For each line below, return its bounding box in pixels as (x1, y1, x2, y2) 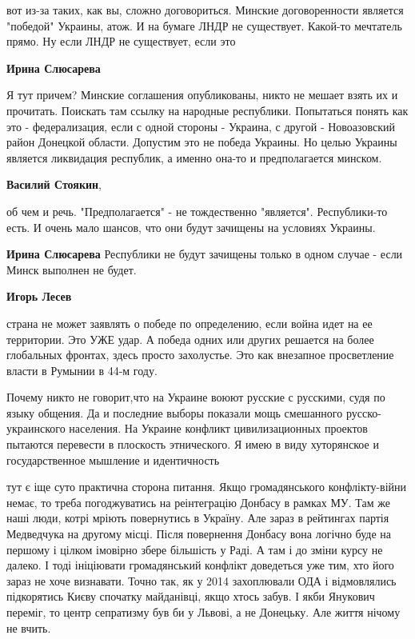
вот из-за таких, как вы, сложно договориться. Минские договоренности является (6, 2, 404, 18)
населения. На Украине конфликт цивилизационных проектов (69, 420, 368, 437)
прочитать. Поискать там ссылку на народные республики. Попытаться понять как (6, 102, 409, 118)
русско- (345, 404, 381, 421)
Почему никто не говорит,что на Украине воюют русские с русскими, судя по (6, 389, 385, 405)
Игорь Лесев (6, 288, 72, 305)
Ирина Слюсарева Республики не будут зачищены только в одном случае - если (6, 246, 403, 262)
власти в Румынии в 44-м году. (6, 361, 158, 378)
